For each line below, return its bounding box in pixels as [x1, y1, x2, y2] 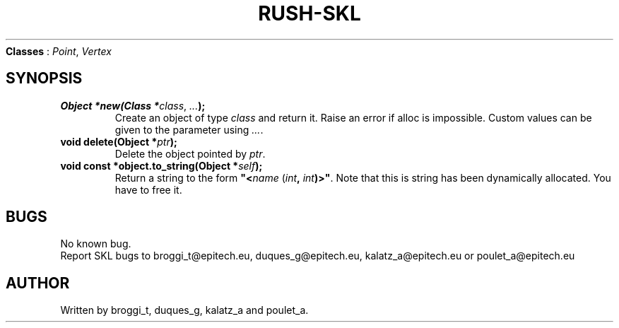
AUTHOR [6, 274, 70, 292]
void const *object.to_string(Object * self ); [60, 159, 263, 172]
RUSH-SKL [258, 1, 361, 25]
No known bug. [60, 238, 131, 250]
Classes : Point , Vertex [6, 45, 112, 57]
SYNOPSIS [6, 69, 83, 88]
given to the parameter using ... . [114, 123, 264, 136]
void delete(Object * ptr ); [60, 135, 177, 148]
